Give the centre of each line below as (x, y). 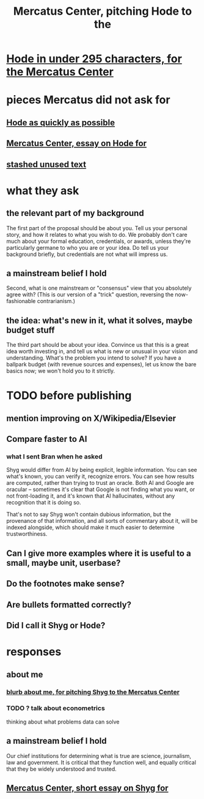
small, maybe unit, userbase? (64, 563)
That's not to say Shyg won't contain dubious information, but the (89, 514)
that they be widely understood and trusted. (62, 769)
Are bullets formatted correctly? (69, 605)
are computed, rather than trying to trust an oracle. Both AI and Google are (100, 483)
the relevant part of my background (75, 213)
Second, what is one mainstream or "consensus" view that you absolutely (99, 288)
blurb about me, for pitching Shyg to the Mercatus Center (93, 692)
